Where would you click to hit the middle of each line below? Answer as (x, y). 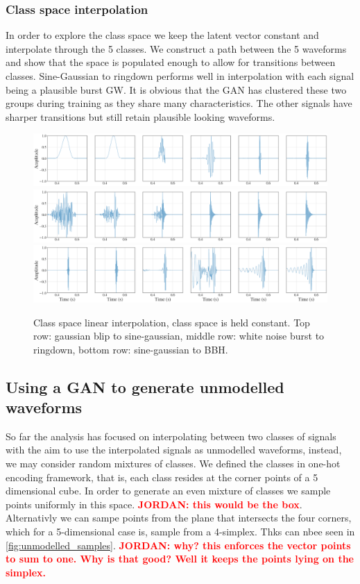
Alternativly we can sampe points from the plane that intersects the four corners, (179, 518)
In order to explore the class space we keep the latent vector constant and (162, 35)
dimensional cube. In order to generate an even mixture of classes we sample (168, 491)
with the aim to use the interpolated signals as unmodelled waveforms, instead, (174, 450)
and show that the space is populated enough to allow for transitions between (171, 62)
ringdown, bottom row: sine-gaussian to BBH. (131, 349)
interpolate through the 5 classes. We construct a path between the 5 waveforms (176, 48)
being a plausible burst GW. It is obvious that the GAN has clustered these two (176, 89)
